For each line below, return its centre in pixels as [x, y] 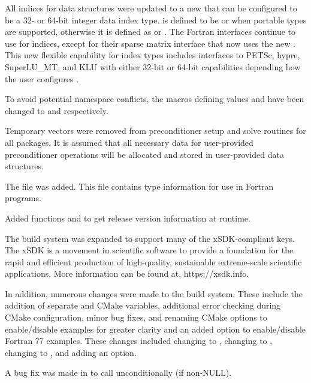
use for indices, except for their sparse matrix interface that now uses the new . [150, 43]
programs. [23, 198]
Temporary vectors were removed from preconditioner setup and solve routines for [155, 131]
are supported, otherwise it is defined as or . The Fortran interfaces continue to [150, 32]
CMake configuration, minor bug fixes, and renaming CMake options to [136, 317]
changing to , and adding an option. [71, 352]
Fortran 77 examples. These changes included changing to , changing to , [139, 341]
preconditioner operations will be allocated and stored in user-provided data [145, 154]
